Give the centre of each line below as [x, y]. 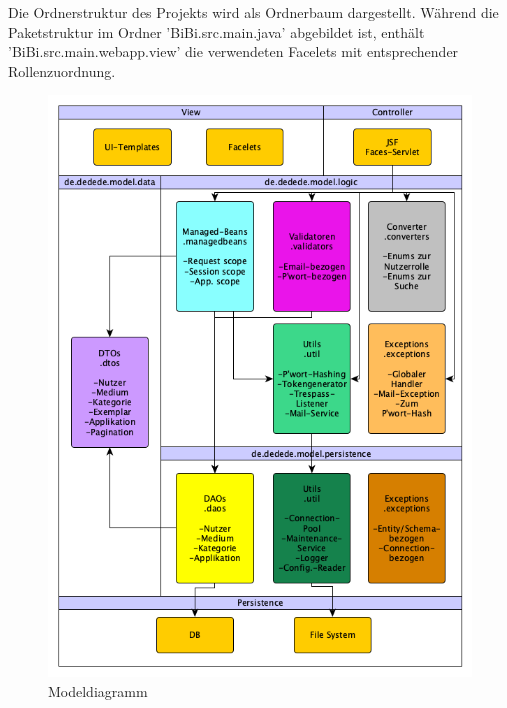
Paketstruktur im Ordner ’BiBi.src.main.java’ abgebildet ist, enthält [216, 31]
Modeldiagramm [98, 690]
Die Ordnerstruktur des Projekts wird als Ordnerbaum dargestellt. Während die [253, 12]
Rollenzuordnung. [62, 70]
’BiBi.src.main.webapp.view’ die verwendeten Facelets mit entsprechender [233, 51]
